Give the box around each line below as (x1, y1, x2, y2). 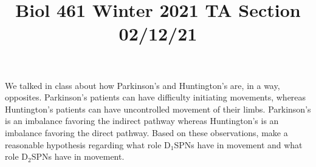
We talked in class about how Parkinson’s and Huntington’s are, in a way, (5, 79, 280, 91)
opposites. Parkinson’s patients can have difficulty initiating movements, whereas (5, 91, 306, 103)
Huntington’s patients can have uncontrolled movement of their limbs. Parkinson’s (5, 102, 311, 115)
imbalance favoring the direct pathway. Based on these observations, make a (5, 126, 288, 139)
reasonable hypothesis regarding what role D (5, 138, 171, 151)
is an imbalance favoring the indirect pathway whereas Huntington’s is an (5, 114, 279, 127)
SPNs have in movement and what (174, 138, 303, 151)
